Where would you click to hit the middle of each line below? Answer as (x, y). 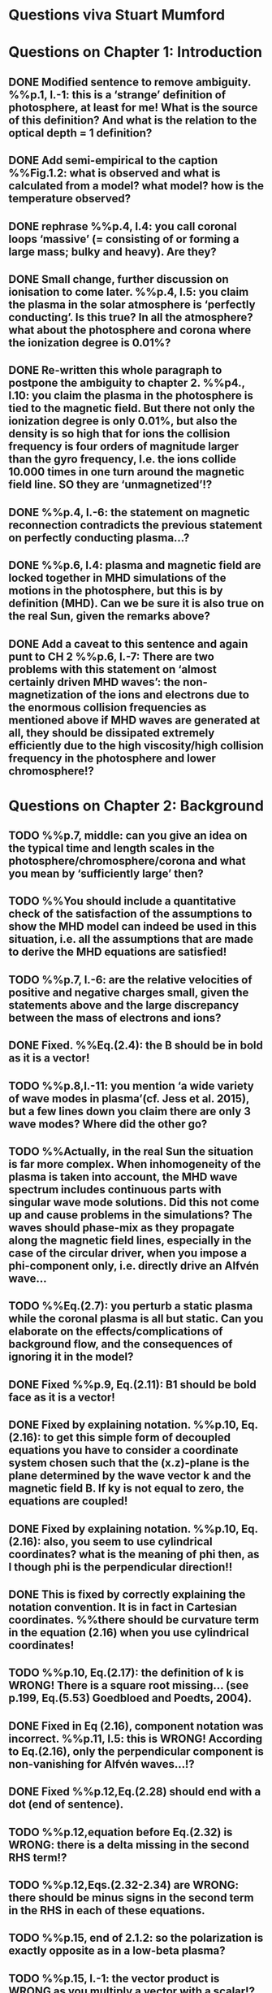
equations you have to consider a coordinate (123, 1450)
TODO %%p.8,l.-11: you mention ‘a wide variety (131, 1086)
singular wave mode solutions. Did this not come (134, 1203)
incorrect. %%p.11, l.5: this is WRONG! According (136, 1738)
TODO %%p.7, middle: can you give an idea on (128, 836)
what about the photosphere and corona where (130, 330)
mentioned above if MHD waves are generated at (134, 720)
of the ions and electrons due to (168, 695)
